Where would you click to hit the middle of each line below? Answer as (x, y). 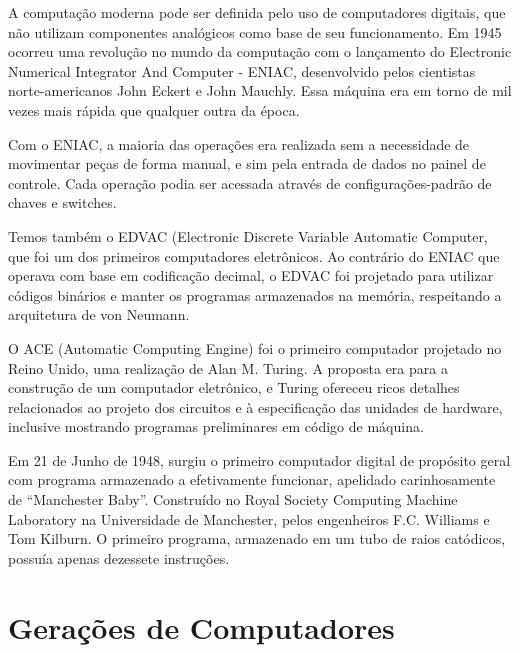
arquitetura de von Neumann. (99, 314)
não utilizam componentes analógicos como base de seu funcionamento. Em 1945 (255, 31)
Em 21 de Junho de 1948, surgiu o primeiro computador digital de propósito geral (259, 459)
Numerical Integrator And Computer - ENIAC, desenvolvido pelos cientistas (242, 70)
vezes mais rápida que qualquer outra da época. (154, 109)
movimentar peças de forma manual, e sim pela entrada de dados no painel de (247, 163)
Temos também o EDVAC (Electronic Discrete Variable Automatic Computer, (248, 235)
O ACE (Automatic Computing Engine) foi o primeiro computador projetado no (255, 347)
